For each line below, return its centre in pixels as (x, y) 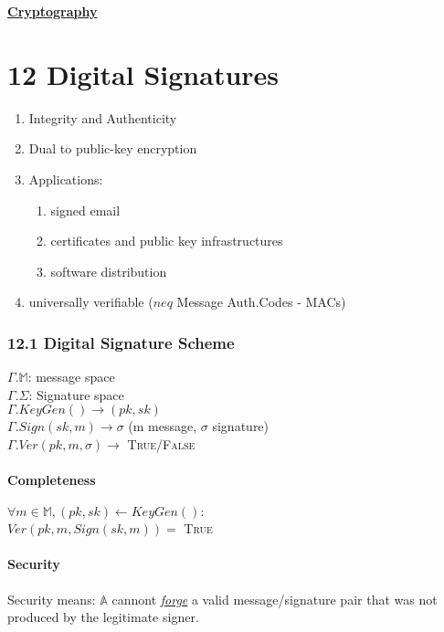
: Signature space (76, 394)
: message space (71, 377)
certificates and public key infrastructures (167, 241)
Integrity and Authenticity (103, 117)
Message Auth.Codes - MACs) (261, 302)
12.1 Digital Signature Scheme (121, 342)
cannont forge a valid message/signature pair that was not (275, 599)
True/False (161, 443)
